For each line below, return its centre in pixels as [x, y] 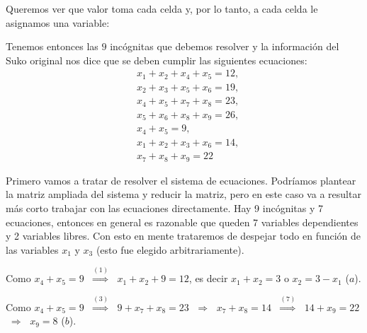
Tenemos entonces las [52, 46]
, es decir [208, 278]
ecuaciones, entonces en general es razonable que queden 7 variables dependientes [182, 222]
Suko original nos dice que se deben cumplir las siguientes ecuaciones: [157, 60]
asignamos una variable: [58, 22]
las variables [32, 249]
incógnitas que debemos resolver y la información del [225, 46]
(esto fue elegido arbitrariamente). [170, 249]
